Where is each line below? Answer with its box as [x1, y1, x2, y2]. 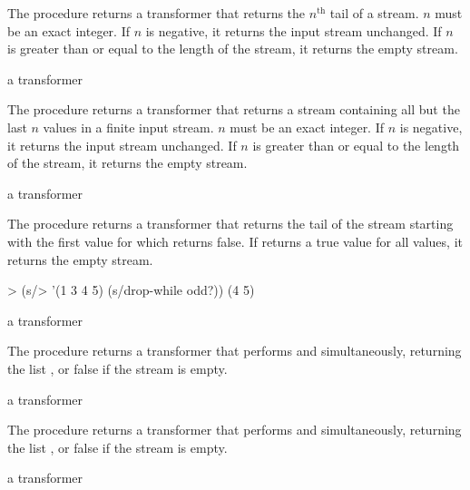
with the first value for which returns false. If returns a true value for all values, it [7, 231, 463, 250]
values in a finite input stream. [43, 117, 214, 136]
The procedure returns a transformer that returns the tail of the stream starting [7, 214, 454, 233]
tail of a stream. [329, 4, 419, 22]
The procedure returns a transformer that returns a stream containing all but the [7, 100, 460, 119]
